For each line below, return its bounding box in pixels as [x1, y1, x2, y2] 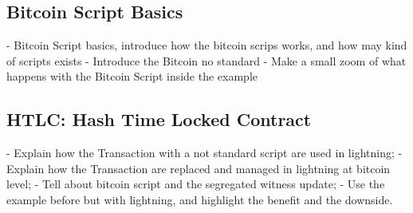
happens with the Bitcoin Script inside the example [6, 68, 258, 85]
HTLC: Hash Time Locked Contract [6, 107, 312, 132]
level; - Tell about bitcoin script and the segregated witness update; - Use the [6, 176, 385, 192]
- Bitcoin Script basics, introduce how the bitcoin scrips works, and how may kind [6, 37, 407, 53]
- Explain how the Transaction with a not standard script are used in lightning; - [6, 144, 403, 161]
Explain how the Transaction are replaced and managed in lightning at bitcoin [6, 160, 391, 176]
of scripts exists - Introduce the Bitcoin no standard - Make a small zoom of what [6, 52, 407, 69]
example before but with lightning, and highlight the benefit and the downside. [6, 191, 393, 207]
